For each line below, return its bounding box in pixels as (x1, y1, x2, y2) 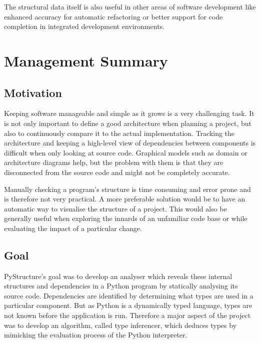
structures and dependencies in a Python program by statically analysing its (4, 280, 238, 291)
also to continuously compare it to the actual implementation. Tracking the (4, 127, 235, 138)
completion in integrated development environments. (4, 21, 164, 31)
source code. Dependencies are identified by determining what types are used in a (4, 290, 253, 300)
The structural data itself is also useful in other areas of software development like (4, 1, 256, 11)
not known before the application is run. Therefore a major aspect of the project (4, 310, 251, 320)
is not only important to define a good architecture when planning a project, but (4, 117, 251, 128)
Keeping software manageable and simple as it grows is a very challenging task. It (4, 108, 254, 118)
